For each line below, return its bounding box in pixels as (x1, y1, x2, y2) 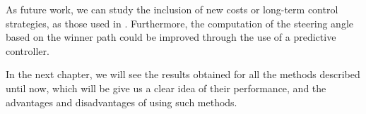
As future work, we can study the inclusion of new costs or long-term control (6, 2, 338, 16)
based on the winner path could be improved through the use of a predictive (6, 30, 336, 44)
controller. (6, 43, 49, 58)
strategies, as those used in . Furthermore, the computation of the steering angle (6, 15, 354, 30)
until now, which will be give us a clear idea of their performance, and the (6, 80, 326, 95)
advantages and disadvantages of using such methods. (6, 94, 237, 109)
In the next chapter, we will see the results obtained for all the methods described (6, 67, 360, 82)
